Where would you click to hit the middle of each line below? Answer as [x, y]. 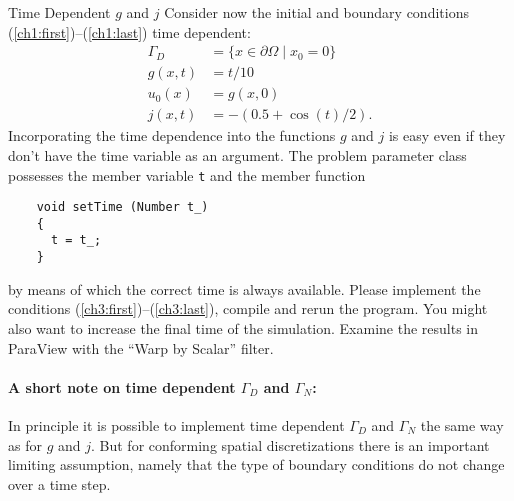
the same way [462, 424]
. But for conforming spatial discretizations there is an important [290, 444]
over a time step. [59, 483]
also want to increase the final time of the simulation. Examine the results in [243, 327]
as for [25, 444]
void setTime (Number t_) [122, 207]
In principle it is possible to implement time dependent [176, 424]
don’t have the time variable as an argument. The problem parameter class [237, 154]
